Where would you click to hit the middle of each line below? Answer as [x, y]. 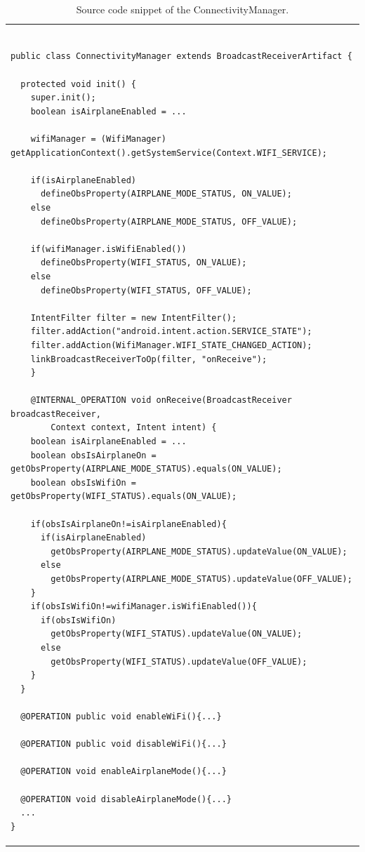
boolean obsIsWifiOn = [83, 482]
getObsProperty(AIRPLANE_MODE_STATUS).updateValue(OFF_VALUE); [201, 579]
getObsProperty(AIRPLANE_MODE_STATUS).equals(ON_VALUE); [146, 469]
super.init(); [63, 98]
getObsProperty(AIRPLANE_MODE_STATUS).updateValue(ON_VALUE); [199, 551]
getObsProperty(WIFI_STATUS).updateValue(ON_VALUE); [177, 634]
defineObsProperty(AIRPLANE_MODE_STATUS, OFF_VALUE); [169, 221]
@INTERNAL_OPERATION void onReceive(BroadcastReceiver [161, 400]
